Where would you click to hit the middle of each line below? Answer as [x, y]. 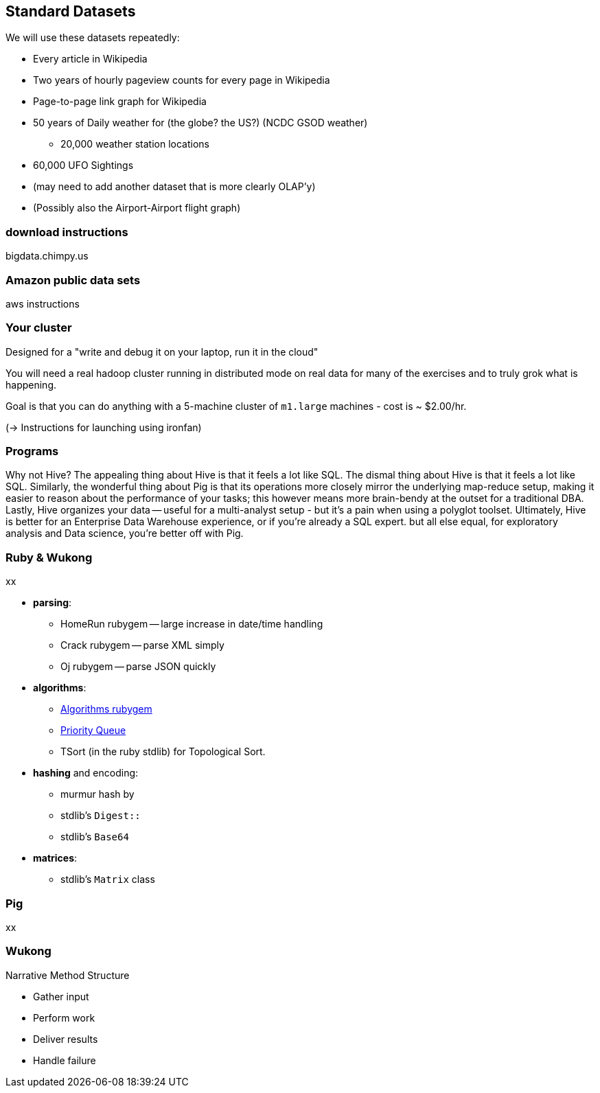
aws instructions [43, 303]
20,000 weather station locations [135, 144]
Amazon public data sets [73, 280]
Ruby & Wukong [49, 557]
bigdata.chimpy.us [47, 256]
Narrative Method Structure [68, 975]
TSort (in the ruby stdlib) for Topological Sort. [163, 752]
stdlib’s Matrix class [108, 879]
